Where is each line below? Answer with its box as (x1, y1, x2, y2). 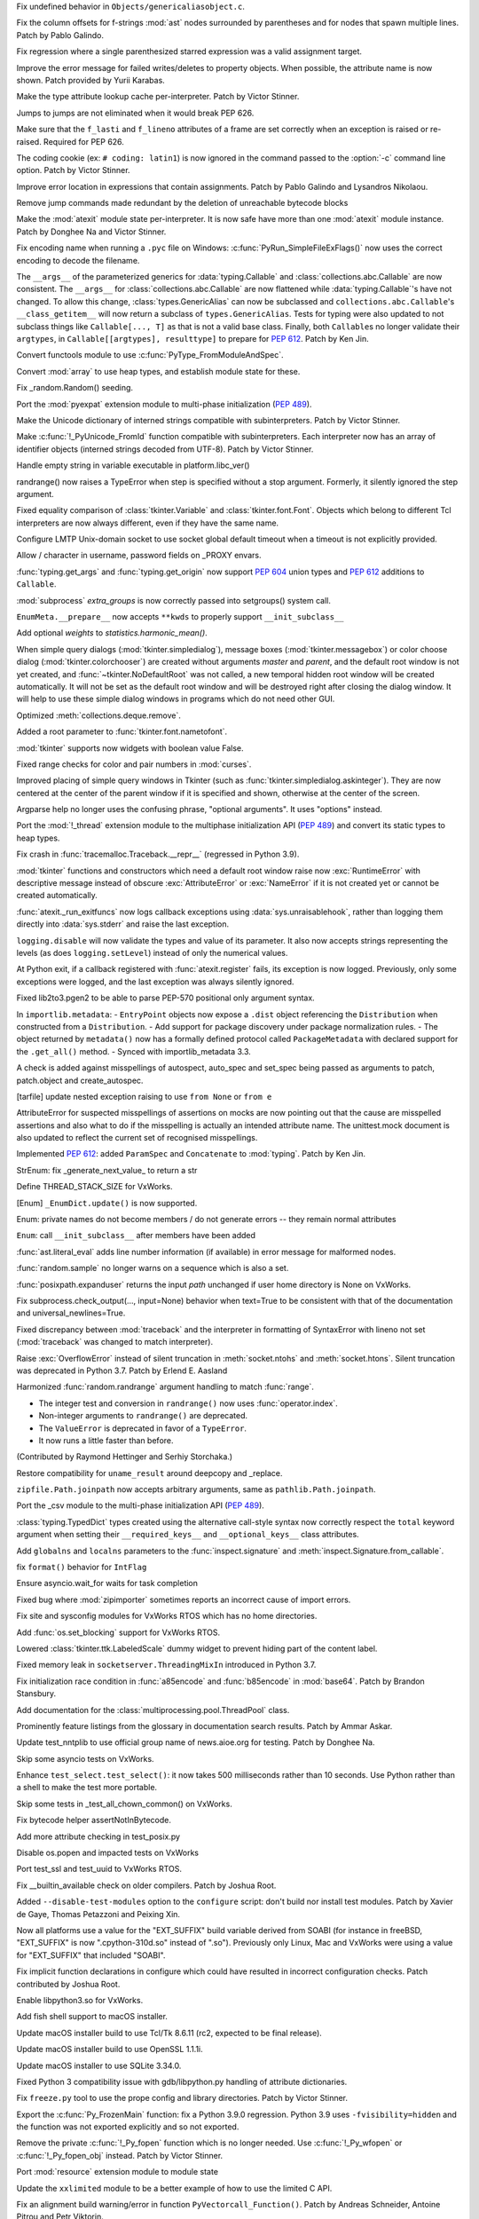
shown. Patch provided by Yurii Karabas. (16, 75, 166, 85)
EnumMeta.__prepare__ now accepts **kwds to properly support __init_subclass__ (16, 612, 344, 622)
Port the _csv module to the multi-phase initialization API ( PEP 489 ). (16, 1500, 265, 1511)
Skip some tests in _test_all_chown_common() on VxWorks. (16, 1798, 232, 1809)
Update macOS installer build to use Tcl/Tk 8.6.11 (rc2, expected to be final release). (16, 2027, 323, 2038)
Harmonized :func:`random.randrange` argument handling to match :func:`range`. (16, 1381, 314, 1393)
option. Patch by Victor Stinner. (16, 165, 130, 176)
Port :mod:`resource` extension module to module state (16, 2167, 219, 2177)
